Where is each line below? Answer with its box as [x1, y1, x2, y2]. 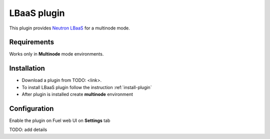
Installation [9, 64, 45, 72]
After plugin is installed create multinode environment [21, 91, 133, 97]
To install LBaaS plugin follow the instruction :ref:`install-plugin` [21, 84, 152, 90]
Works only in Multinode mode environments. [9, 51, 104, 57]
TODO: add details [9, 126, 47, 132]
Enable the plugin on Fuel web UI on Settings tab [9, 117, 110, 123]
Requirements [9, 38, 54, 46]
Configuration [9, 104, 54, 112]
